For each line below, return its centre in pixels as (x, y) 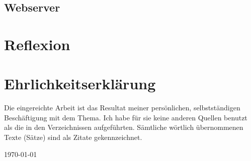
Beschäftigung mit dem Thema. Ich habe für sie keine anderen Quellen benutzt (126, 117)
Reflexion (37, 44)
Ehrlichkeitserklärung (80, 84)
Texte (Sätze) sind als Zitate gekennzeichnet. (73, 137)
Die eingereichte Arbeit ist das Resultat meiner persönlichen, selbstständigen (122, 108)
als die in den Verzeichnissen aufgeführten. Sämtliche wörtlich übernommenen (124, 127)
